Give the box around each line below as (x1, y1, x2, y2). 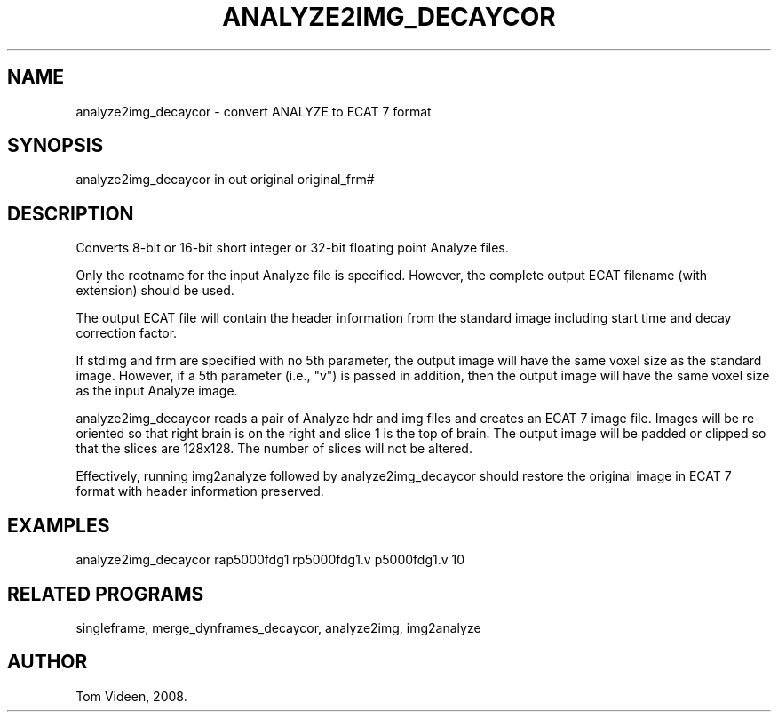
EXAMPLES (7, 514, 110, 537)
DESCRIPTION (7, 202, 134, 225)
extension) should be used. (75, 283, 234, 299)
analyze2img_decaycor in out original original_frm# (75, 172, 375, 188)
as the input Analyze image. (75, 383, 238, 399)
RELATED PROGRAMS (7, 582, 204, 605)
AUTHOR (7, 651, 88, 674)
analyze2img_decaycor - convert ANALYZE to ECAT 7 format (75, 103, 432, 119)
